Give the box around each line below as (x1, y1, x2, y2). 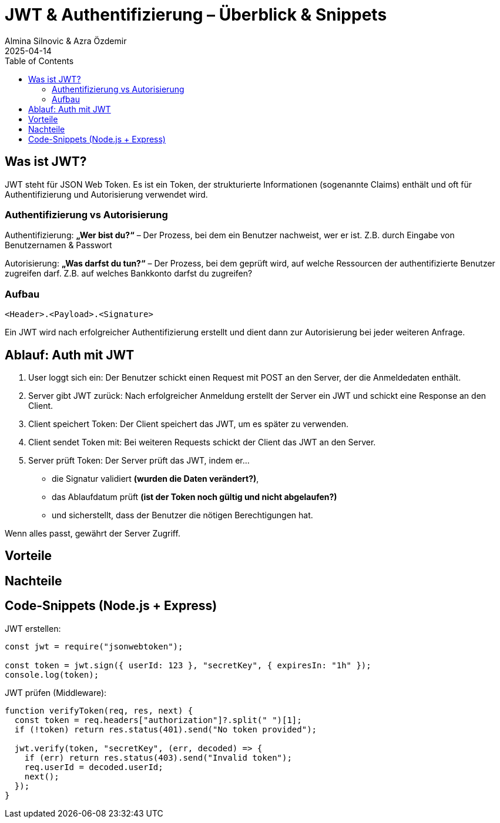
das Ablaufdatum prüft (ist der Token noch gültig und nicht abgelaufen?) (52, 491, 337, 502)
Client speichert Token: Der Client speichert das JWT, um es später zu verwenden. (28, 418, 349, 429)
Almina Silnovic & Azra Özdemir (5, 35, 127, 46)
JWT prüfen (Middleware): (5, 687, 107, 698)
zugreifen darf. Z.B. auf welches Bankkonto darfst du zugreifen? (5, 268, 253, 279)
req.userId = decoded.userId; (24, 762, 163, 772)
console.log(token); (5, 669, 99, 679)
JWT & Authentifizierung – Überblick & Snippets (5, 5, 387, 25)
